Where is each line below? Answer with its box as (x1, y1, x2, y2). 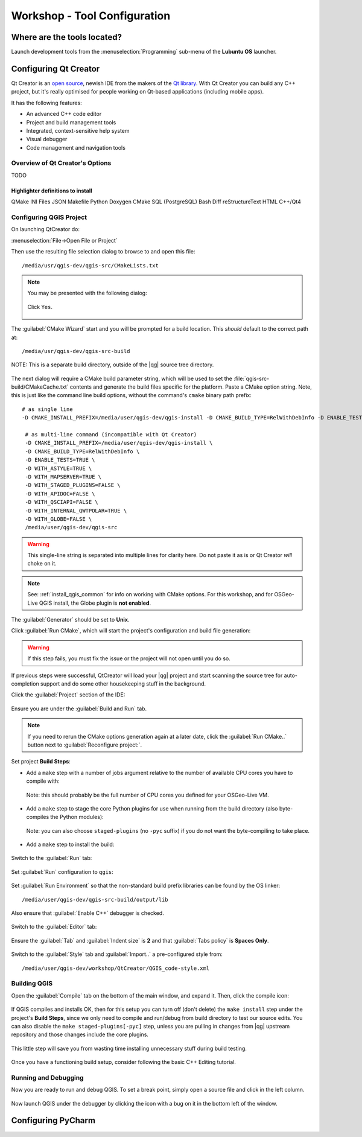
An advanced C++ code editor (26, 110, 102, 118)
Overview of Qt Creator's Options (11, 159, 112, 167)
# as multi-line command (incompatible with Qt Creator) (25, 432, 197, 438)
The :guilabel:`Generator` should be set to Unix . (11, 616, 130, 623)
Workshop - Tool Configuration (11, 9, 171, 22)
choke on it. (27, 560, 57, 567)
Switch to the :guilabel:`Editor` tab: (11, 923, 97, 931)
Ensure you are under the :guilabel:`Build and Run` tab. (11, 705, 147, 712)
